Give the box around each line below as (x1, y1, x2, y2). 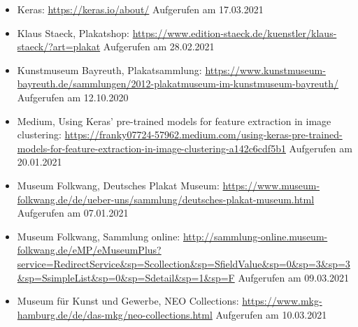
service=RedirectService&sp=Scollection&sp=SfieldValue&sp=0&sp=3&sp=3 (17, 256, 350, 270)
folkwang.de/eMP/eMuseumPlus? (17, 242, 162, 257)
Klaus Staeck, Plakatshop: (17, 25, 129, 40)
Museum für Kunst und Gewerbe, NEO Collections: (17, 293, 239, 308)
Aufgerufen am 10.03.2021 (215, 307, 327, 321)
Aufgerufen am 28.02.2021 (103, 39, 215, 54)
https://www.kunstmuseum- (205, 62, 326, 77)
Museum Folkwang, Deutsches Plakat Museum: (17, 177, 220, 192)
